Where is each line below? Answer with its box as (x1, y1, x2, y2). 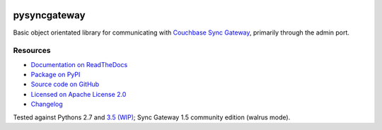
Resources (13, 46, 51, 56)
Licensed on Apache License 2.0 (30, 90, 127, 98)
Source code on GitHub (30, 80, 100, 88)
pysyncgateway (13, 9, 86, 21)
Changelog (30, 100, 63, 109)
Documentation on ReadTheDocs (30, 60, 128, 69)
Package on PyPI (30, 71, 81, 79)
